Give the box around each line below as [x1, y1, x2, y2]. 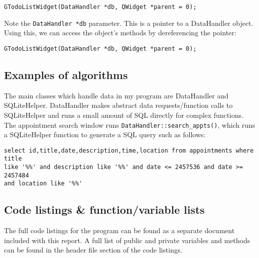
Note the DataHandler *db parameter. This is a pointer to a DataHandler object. [4, 17, 254, 28]
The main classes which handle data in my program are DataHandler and [4, 90, 229, 100]
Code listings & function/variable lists [4, 202, 205, 217]
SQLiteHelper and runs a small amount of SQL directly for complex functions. [4, 109, 244, 120]
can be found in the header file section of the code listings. [4, 245, 183, 255]
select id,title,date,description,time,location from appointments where [4, 147, 254, 154]
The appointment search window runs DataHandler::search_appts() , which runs [4, 119, 255, 130]
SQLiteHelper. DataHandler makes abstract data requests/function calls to [4, 100, 233, 110]
